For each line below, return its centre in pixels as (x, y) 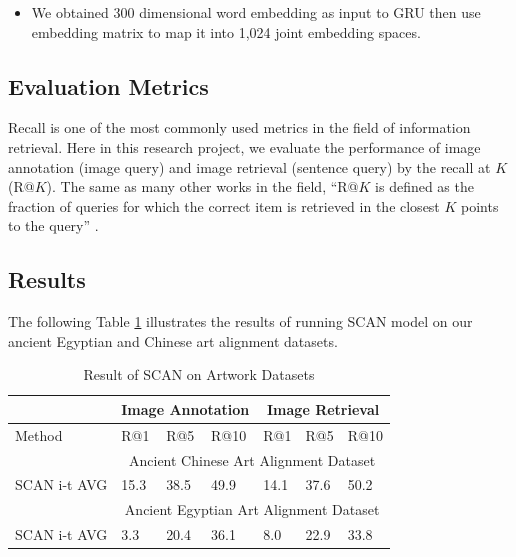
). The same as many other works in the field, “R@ (202, 186)
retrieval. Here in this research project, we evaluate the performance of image (244, 146)
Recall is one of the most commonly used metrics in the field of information (239, 127)
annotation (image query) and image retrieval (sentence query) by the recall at (249, 166)
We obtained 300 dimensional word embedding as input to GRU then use (256, 12)
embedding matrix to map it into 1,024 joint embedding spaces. (226, 31)
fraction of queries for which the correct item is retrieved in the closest (224, 205)
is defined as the (424, 186)
